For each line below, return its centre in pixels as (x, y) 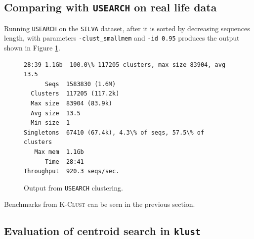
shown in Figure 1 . (32, 48)
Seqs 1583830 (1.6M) (80, 84)
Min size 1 (50, 123)
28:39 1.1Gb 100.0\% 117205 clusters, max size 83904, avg (125, 65)
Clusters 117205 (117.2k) (75, 94)
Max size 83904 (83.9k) (71, 104)
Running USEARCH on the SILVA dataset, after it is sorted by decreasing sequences (127, 28)
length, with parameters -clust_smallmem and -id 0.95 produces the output (122, 38)
